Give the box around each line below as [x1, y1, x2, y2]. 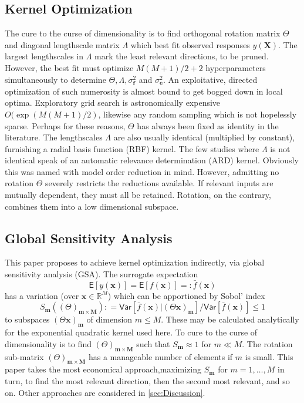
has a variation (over [5, 289, 79, 301]
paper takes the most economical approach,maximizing [5, 363, 202, 375]
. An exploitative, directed [163, 73, 258, 85]
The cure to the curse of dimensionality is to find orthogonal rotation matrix [5, 27, 281, 39]
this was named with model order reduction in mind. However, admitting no [5, 165, 279, 177]
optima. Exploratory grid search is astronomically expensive [5, 96, 221, 109]
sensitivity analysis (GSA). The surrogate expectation [5, 268, 198, 280]
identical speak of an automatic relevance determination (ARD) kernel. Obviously [5, 154, 299, 166]
